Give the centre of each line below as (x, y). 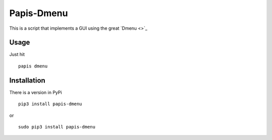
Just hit (17, 54)
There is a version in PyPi (36, 92)
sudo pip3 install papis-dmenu (57, 127)
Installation (27, 80)
